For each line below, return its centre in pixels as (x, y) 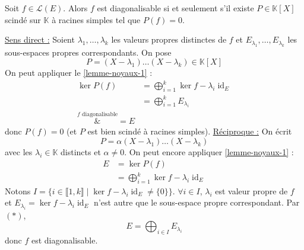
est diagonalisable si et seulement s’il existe (175, 8)
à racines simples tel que (96, 19)
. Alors (75, 8)
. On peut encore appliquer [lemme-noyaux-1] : (209, 151)
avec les (19, 151)
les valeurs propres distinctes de (169, 39)
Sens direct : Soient (40, 39)
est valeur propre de (251, 190)
